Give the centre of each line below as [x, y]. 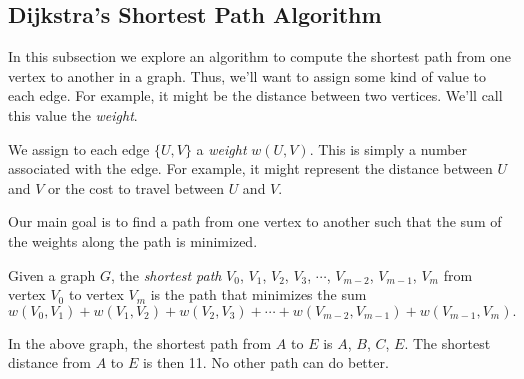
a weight [221, 148]
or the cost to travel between [136, 187]
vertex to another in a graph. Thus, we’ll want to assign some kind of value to [247, 75]
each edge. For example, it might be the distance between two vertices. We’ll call [255, 95]
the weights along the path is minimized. [133, 240]
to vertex [96, 294]
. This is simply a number [388, 148]
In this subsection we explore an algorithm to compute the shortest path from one [259, 56]
